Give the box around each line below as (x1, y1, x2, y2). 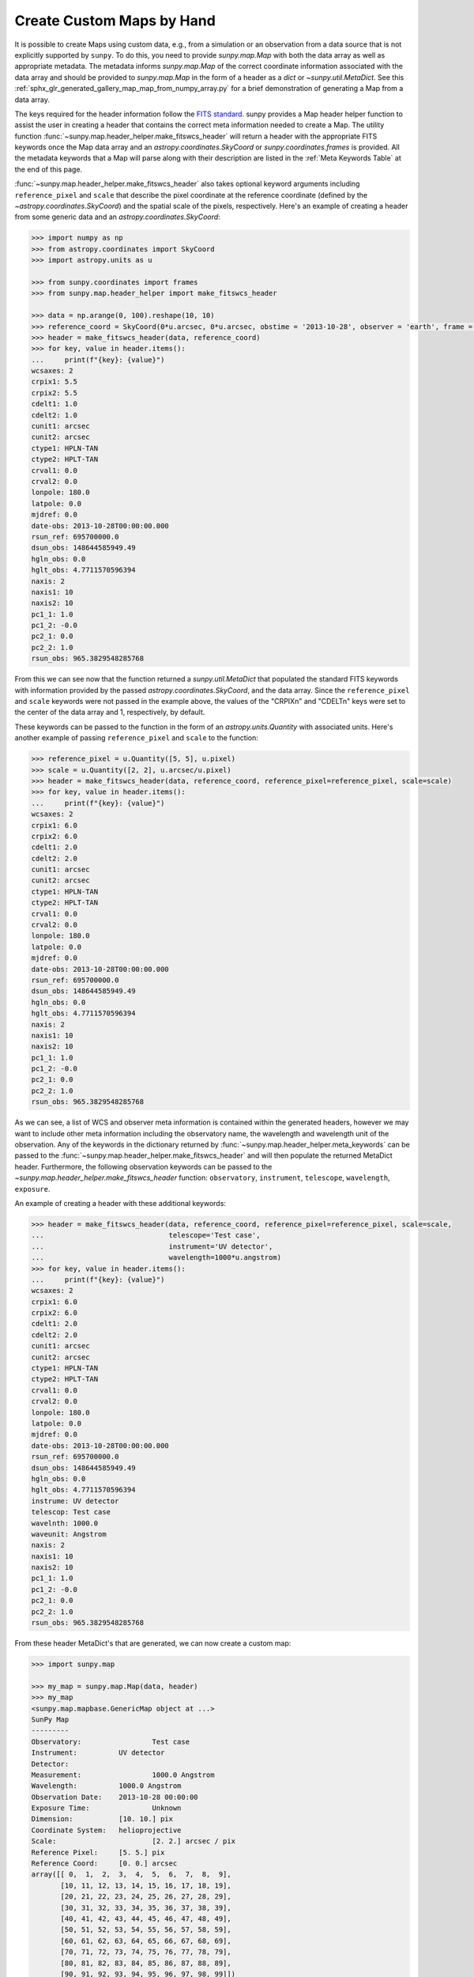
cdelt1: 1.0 (31, 399, 78, 409)
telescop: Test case (31, 1507, 111, 1517)
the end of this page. (14, 164, 83, 174)
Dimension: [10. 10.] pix (31, 1815, 174, 1824)
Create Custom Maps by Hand (14, 12, 216, 29)
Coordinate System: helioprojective (31, 1825, 182, 1835)
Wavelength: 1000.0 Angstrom (31, 1782, 182, 1790)
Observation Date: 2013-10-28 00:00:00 (31, 1792, 198, 1801)
